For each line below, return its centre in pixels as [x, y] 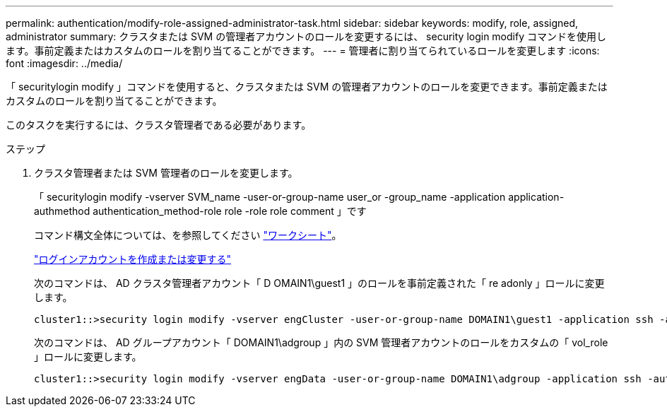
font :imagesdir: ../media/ [64, 63]
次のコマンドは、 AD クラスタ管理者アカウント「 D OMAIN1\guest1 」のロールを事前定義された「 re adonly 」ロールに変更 [319, 283]
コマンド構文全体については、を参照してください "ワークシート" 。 [188, 235]
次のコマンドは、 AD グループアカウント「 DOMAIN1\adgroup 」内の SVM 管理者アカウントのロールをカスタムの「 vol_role [321, 342]
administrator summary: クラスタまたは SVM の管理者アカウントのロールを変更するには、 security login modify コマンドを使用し [306, 36]
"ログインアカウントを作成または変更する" [133, 259]
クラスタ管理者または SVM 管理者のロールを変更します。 [166, 173]
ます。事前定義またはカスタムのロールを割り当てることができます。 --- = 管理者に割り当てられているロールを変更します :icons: [303, 51]
